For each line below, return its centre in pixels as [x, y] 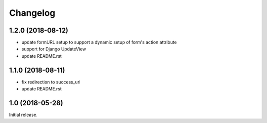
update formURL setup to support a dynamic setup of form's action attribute [99, 42]
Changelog [32, 13]
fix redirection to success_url [51, 82]
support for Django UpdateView [54, 49]
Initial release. [23, 115]
